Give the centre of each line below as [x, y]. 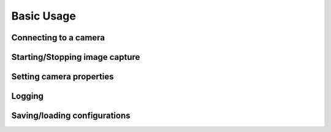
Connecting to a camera [58, 38]
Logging [28, 96]
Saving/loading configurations [71, 116]
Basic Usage [44, 16]
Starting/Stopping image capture [76, 57]
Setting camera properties [63, 77]
